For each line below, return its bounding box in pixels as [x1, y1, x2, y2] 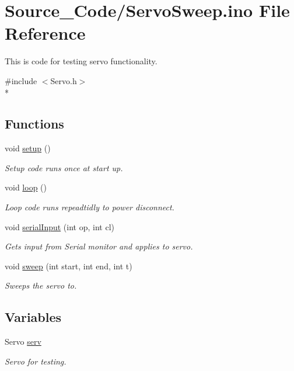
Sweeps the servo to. [5, 279, 77, 292]
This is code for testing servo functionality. [5, 55, 157, 67]
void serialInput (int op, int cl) [5, 220, 114, 233]
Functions [5, 115, 64, 133]
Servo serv [5, 335, 41, 348]
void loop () [5, 181, 47, 193]
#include [5, 74, 37, 86]
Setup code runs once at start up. [5, 161, 123, 174]
